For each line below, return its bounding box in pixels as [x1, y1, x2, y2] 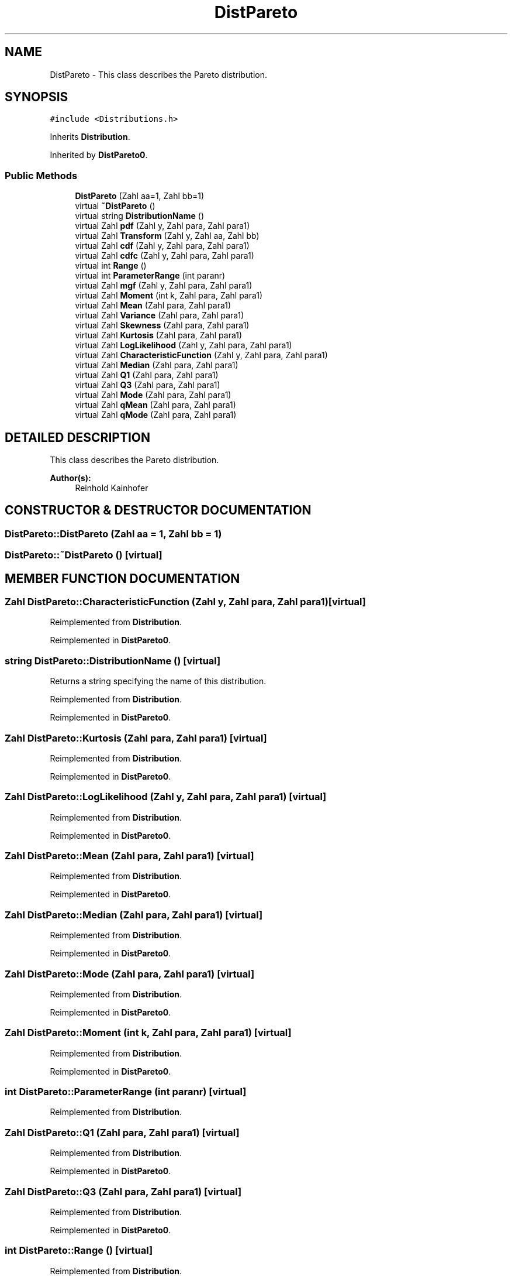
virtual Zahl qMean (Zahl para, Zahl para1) [75, 400, 236, 410]
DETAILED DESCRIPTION [5, 430, 151, 445]
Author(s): [50, 473, 91, 483]
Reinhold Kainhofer [75, 483, 148, 493]
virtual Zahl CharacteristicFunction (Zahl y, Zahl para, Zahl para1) [75, 350, 328, 361]
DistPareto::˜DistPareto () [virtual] [5, 549, 162, 561]
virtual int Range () [75, 260, 147, 271]
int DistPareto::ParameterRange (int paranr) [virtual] [5, 1086, 247, 1098]
